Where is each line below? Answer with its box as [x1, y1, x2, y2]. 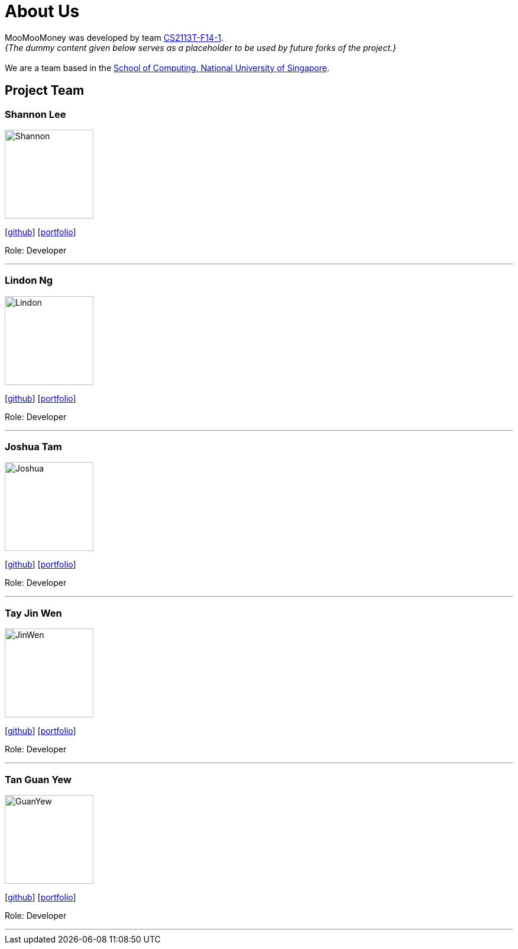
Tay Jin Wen [5, 607, 62, 619]
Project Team [5, 83, 85, 98]
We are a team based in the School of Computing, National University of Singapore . [5, 62, 330, 73]
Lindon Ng [5, 274, 53, 287]
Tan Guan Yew [5, 773, 72, 786]
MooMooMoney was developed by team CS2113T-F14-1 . [5, 32, 224, 43]
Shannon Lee [5, 108, 66, 120]
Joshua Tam [5, 441, 62, 453]
